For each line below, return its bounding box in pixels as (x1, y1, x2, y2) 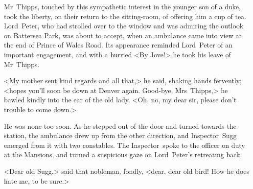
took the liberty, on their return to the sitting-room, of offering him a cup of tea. (4, 11, 247, 21)
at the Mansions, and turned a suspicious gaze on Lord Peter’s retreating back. (4, 149, 242, 160)
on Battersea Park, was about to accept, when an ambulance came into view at (4, 30, 242, 40)
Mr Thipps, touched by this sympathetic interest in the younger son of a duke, (4, 1, 241, 11)
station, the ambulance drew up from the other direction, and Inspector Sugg (4, 130, 237, 141)
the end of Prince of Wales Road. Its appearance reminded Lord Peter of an (4, 40, 233, 50)
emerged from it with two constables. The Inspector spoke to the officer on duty (4, 140, 245, 150)
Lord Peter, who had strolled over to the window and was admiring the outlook (4, 21, 244, 31)
